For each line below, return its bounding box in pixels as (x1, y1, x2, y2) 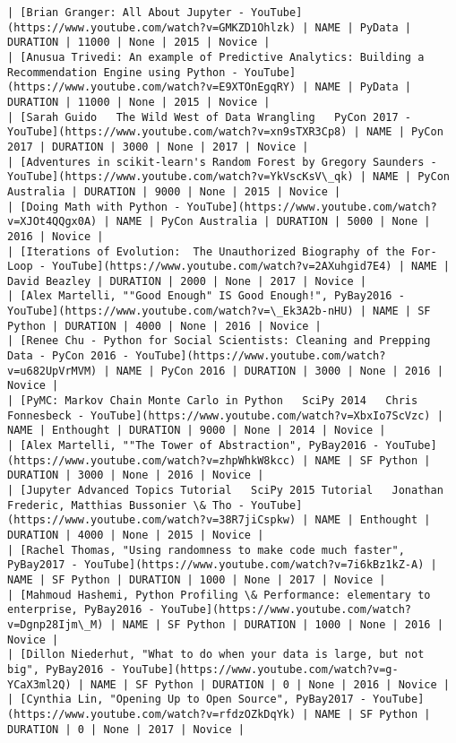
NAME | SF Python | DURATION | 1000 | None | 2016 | (122, 618, 443, 631)
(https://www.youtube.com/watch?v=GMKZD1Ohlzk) (7, 21, 297, 34)
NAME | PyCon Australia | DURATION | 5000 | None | (116, 215, 431, 229)
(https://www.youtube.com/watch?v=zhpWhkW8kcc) (7, 454, 297, 467)
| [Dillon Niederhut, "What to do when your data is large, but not (7, 648, 425, 661)
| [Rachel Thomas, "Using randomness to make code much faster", (7, 543, 405, 557)
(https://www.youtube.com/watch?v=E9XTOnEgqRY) (7, 81, 297, 94)
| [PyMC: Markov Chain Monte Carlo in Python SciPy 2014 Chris (7, 394, 418, 408)
